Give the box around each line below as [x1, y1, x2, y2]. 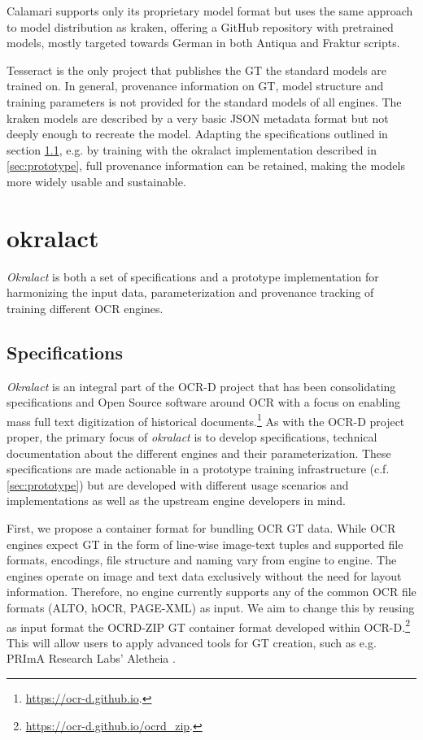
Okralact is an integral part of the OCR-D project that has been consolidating [7, 377, 396, 394]
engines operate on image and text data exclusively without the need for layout [7, 567, 402, 584]
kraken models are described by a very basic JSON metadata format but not [7, 109, 389, 126]
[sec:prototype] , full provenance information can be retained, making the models [7, 157, 405, 174]
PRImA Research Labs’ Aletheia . [7, 650, 176, 667]
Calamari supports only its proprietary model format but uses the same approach [7, 2, 413, 19]
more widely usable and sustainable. [7, 172, 186, 189]
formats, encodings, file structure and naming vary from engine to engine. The [7, 551, 397, 568]
